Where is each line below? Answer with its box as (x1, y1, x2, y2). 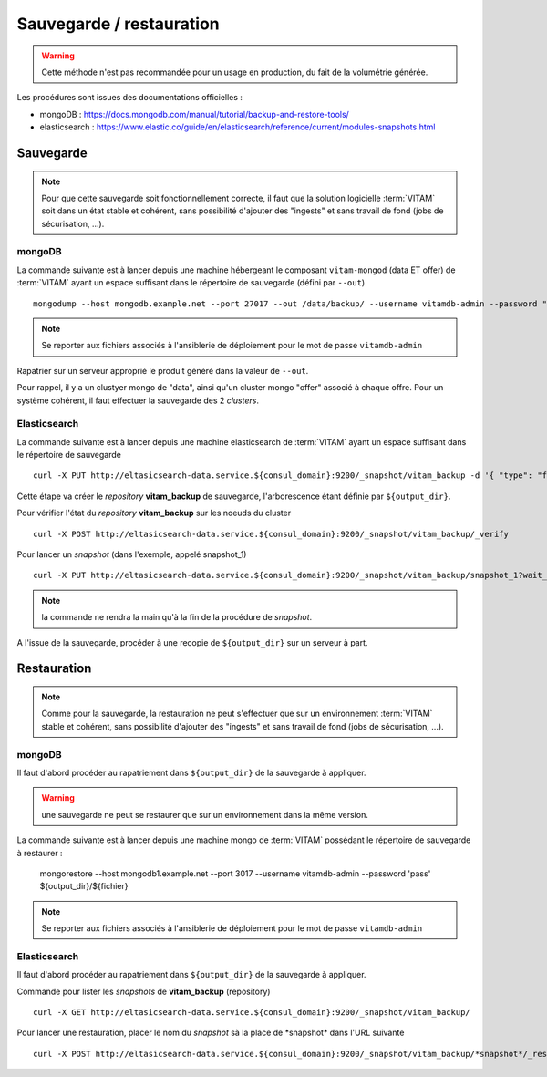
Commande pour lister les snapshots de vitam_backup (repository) (16, 986, 271, 997)
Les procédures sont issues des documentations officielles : (16, 92, 243, 103)
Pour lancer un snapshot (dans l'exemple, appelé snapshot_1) (16, 549, 247, 560)
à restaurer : (16, 847, 63, 858)
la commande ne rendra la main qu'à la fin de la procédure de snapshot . (41, 612, 313, 623)
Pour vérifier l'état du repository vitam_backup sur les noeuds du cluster (16, 507, 292, 519)
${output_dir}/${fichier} (39, 881, 129, 892)
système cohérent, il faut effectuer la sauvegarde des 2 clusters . (16, 395, 260, 406)
